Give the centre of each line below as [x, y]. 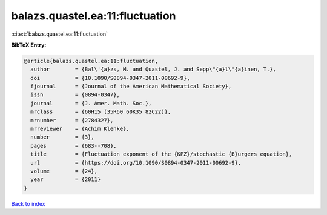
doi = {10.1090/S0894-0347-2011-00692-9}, [110, 78]
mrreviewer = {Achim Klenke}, [80, 129]
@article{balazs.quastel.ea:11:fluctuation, [91, 61]
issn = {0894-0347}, [75, 95]
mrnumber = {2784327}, [72, 120]
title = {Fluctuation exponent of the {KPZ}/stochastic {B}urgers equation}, [161, 154]
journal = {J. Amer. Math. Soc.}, [91, 103]
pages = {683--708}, [74, 146]
